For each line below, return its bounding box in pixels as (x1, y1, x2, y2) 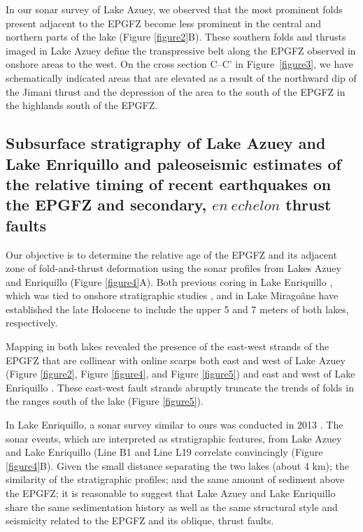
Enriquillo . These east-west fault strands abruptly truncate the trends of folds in (6, 380, 354, 394)
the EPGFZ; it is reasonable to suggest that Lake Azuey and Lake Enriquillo (6, 486, 336, 501)
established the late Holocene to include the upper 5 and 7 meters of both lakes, (6, 301, 349, 316)
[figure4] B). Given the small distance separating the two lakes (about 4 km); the (6, 458, 350, 473)
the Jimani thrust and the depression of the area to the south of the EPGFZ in (6, 84, 346, 99)
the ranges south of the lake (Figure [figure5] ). (6, 394, 204, 408)
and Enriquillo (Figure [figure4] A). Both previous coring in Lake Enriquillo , (6, 274, 333, 289)
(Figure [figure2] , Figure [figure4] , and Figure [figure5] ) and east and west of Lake (6, 366, 355, 381)
